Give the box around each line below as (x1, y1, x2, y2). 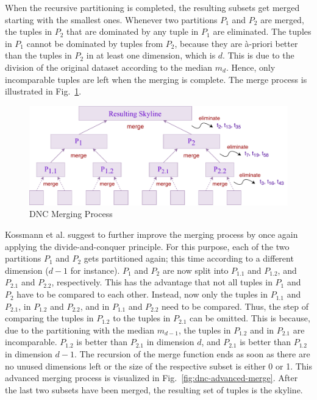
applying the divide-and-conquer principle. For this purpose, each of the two (5, 240, 290, 252)
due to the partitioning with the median (5, 323, 155, 336)
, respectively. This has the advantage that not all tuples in (51, 276, 272, 288)
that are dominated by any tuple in (66, 25, 199, 38)
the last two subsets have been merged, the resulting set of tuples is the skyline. (5, 383, 303, 396)
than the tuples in (5, 49, 72, 62)
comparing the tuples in (5, 312, 94, 324)
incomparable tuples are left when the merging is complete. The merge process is (5, 73, 307, 85)
